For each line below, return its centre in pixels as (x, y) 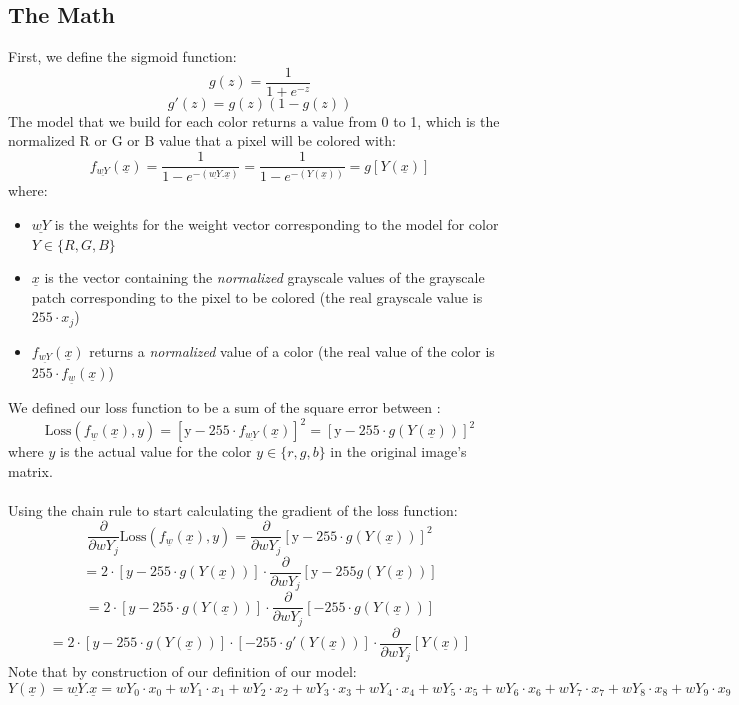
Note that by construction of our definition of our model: (182, 671)
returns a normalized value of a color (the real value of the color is (292, 350)
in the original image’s (398, 451)
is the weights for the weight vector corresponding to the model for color (276, 224)
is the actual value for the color (156, 451)
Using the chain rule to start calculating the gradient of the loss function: (233, 509)
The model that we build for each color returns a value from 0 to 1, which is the (254, 120)
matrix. (30, 470)
